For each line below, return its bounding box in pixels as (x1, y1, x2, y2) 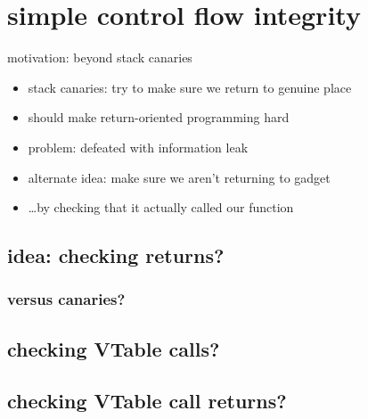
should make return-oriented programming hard (28, 108, 290, 127)
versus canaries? (7, 288, 126, 310)
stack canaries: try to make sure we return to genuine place (28, 78, 352, 96)
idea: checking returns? (7, 242, 225, 269)
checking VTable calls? (7, 334, 220, 362)
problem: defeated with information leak (28, 137, 249, 156)
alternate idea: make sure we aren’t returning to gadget (28, 168, 331, 186)
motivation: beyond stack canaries (7, 48, 192, 67)
